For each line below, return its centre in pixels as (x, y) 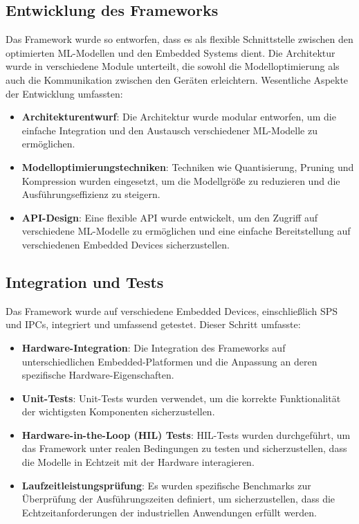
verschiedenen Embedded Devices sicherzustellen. (126, 244)
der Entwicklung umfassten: (64, 93)
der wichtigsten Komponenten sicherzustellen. (118, 412)
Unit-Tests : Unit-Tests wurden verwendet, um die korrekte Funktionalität (181, 398)
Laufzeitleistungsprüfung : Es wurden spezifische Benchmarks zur (166, 485)
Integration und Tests (85, 281)
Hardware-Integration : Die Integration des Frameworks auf (154, 347)
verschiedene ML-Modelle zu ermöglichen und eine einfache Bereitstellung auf (186, 231)
